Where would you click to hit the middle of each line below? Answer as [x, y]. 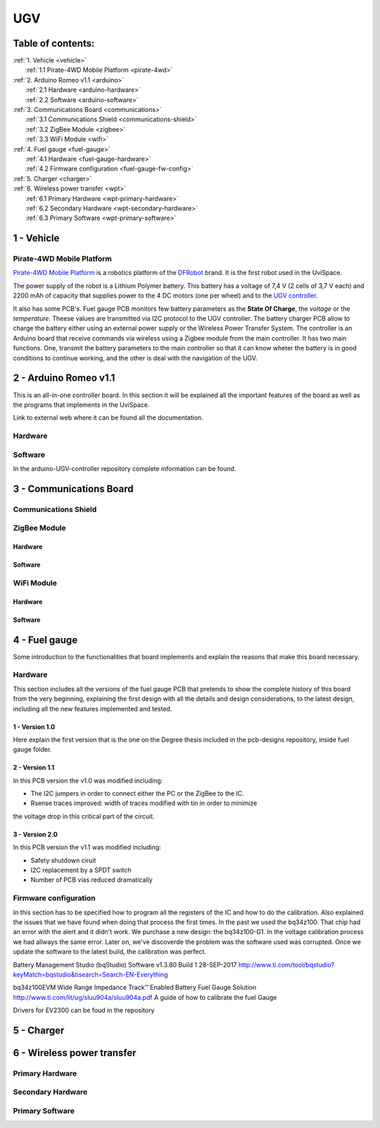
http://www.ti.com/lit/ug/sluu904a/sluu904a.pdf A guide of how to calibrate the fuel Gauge [145, 997]
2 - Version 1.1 [34, 768]
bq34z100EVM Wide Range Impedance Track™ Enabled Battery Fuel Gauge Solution [135, 988]
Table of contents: [54, 43]
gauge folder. [32, 749]
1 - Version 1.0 [34, 727]
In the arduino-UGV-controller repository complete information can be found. [125, 468]
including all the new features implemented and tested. [93, 709]
